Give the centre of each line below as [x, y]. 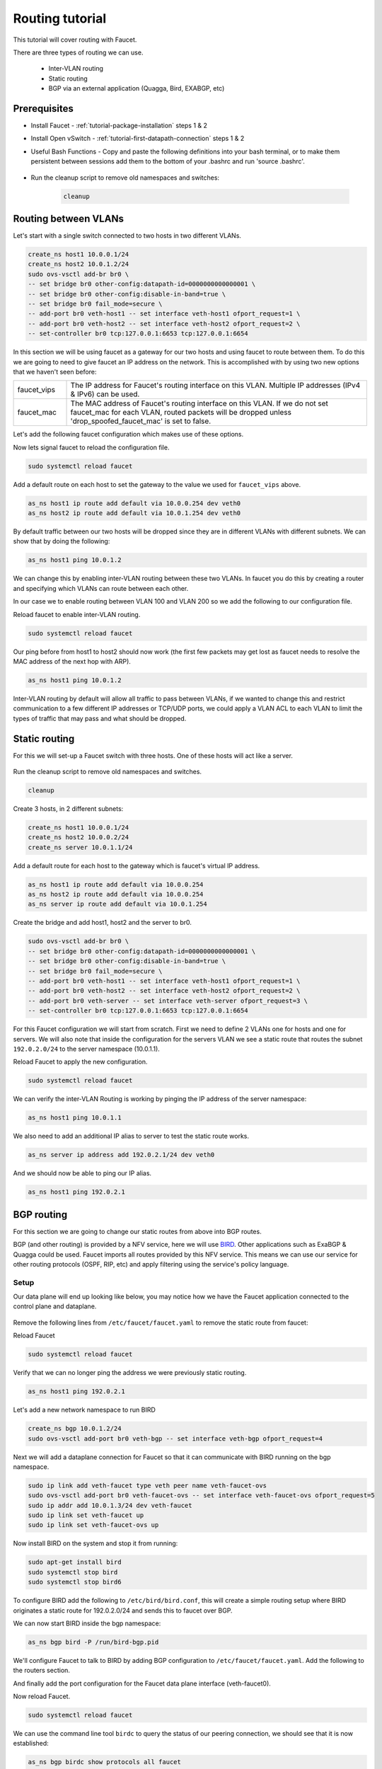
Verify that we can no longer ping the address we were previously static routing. [130, 1373]
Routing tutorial [60, 18]
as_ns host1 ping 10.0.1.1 [75, 1118]
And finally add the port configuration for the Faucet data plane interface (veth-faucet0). [142, 1683]
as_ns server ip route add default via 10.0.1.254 [118, 904]
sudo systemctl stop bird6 [75, 1582]
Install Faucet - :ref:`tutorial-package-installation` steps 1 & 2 [119, 126]
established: [31, 1744]
